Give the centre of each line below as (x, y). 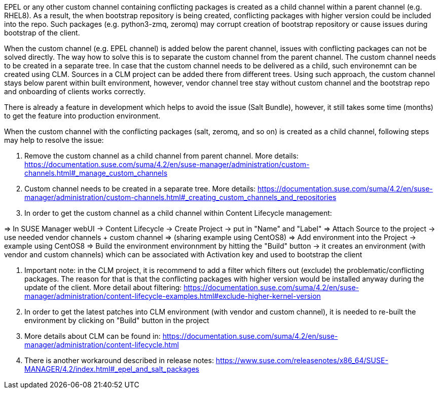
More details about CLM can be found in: (93, 336)
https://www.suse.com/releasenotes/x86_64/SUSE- (302, 360)
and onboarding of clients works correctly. (75, 91)
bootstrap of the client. (42, 33)
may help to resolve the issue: (54, 140)
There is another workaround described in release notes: (119, 360)
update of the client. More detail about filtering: (103, 287)
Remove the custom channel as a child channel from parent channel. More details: (161, 156)
